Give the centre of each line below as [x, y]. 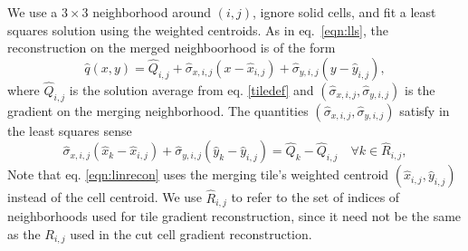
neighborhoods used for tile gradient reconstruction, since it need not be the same [234, 216]
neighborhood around [152, 12]
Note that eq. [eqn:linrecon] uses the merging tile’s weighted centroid [198, 174]
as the [24, 233]
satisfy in [425, 110]
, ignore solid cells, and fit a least [344, 12]
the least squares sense [70, 130]
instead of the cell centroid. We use [105, 197]
